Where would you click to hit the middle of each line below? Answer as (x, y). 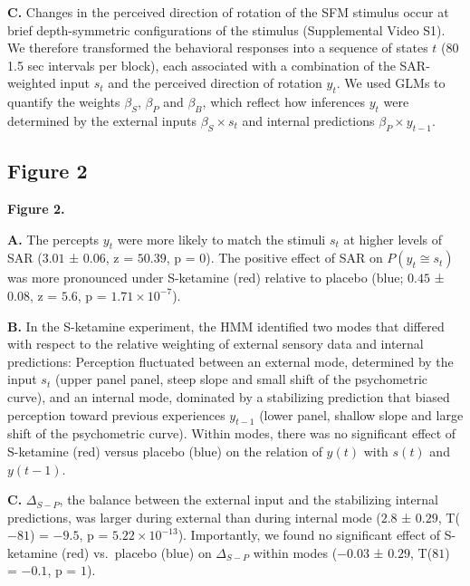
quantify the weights (64, 102)
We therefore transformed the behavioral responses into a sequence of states (218, 48)
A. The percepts (53, 239)
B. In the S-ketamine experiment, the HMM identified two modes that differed (226, 326)
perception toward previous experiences (116, 414)
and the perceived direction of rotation (215, 83)
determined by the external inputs (102, 120)
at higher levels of (393, 239)
